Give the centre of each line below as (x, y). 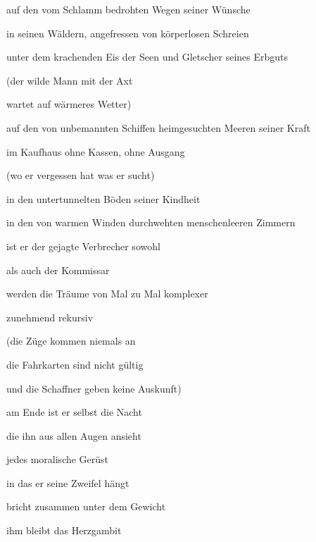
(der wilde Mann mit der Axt (70, 80)
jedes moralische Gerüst (58, 459)
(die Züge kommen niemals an (71, 341)
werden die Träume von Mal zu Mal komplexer (107, 294)
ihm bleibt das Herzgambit (64, 530)
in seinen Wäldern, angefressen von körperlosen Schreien (128, 33)
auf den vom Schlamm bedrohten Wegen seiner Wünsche (128, 9)
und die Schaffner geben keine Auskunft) (94, 388)
